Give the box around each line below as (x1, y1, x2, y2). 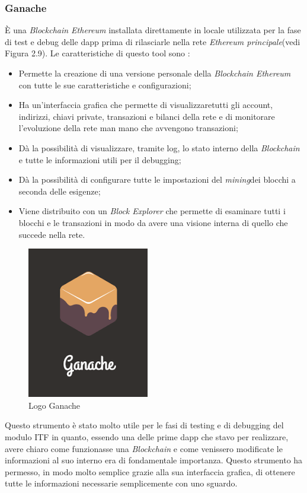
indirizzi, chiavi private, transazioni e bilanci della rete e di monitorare (18, 110, 275, 122)
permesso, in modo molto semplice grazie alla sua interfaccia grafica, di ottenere (5, 465, 295, 478)
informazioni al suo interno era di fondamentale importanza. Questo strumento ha (5, 454, 303, 466)
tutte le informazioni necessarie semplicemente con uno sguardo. (5, 477, 238, 489)
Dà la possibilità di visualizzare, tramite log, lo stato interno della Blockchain (18, 141, 300, 154)
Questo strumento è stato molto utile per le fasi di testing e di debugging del (5, 419, 284, 431)
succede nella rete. (18, 228, 85, 240)
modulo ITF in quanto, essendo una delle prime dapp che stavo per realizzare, (5, 430, 289, 443)
